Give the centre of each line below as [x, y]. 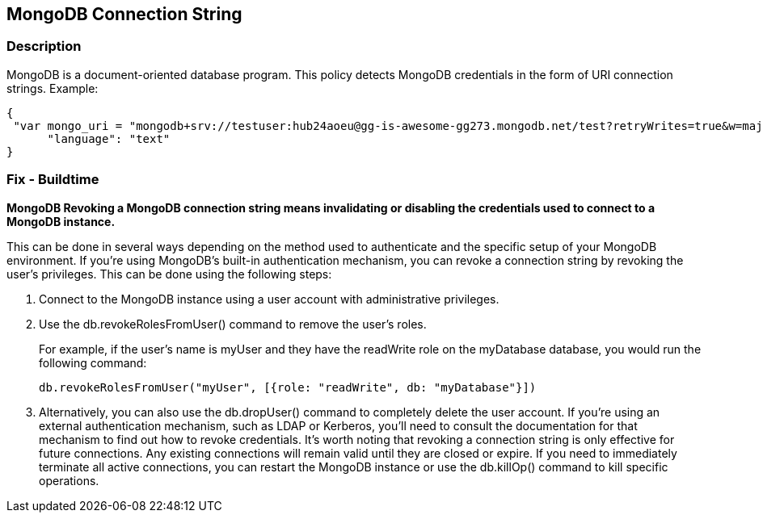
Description [44, 46]
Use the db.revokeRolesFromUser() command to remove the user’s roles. [233, 324]
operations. [69, 480]
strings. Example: [53, 88]
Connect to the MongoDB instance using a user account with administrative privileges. [269, 299]
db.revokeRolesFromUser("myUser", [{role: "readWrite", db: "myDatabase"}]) [288, 387]
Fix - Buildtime [53, 180]
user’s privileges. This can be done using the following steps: [169, 274]
